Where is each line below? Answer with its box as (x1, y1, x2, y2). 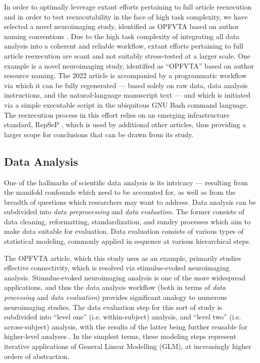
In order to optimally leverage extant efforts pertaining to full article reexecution (4, 2, 252, 12)
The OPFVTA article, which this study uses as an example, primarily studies (4, 252, 241, 263)
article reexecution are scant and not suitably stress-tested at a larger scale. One (4, 50, 250, 61)
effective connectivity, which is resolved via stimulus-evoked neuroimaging (4, 262, 229, 273)
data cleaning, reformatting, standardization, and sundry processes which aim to (4, 216, 250, 226)
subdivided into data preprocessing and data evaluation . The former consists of (4, 206, 244, 217)
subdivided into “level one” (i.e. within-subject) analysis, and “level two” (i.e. (4, 311, 241, 322)
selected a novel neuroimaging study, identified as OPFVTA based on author (4, 21, 239, 32)
